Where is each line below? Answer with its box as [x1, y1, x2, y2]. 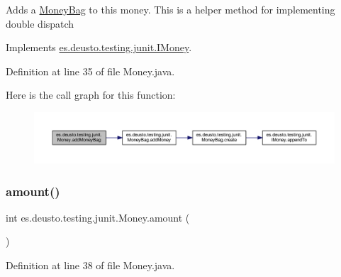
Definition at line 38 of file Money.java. [6, 258, 175, 273]
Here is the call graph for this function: [6, 87, 176, 102]
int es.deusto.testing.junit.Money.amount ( [6, 210, 190, 224]
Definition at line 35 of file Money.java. [6, 63, 175, 78]
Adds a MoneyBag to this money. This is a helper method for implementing [6, 2, 335, 16]
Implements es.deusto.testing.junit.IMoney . [6, 40, 192, 55]
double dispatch [6, 16, 74, 31]
